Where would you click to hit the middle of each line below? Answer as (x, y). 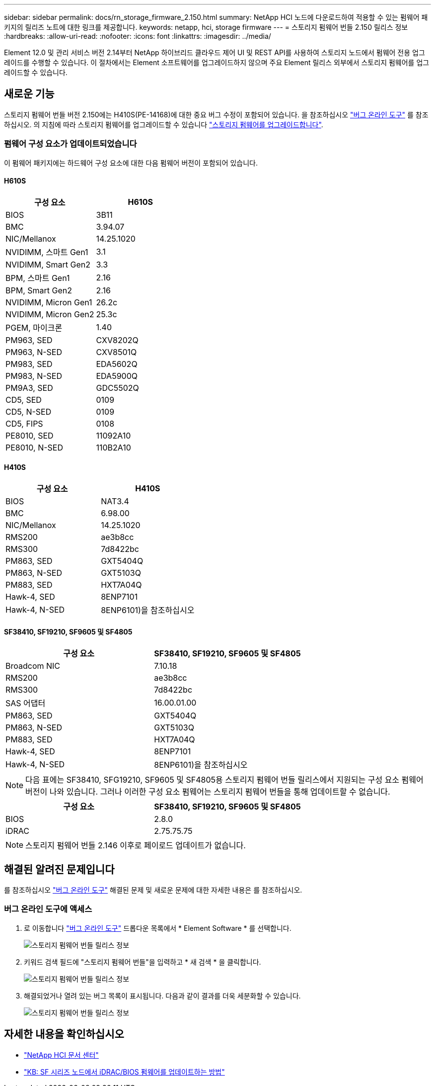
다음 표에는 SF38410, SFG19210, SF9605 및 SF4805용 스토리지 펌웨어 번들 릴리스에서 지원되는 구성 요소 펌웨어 (224, 780)
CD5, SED (24, 400)
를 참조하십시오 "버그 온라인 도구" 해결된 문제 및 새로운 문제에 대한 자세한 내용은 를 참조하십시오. (153, 890)
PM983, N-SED (34, 376)
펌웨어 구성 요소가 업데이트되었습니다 (71, 144)
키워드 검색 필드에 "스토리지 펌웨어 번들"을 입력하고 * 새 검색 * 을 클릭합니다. (143, 962)
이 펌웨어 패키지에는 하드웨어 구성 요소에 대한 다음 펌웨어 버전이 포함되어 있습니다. (131, 163)
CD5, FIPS (24, 423)
